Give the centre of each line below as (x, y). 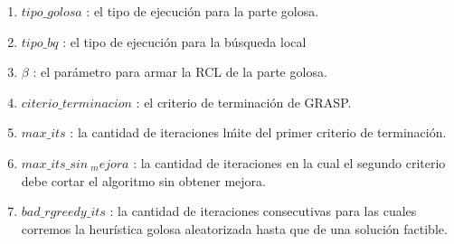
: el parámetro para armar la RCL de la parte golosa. (180, 72)
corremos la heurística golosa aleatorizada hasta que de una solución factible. (234, 228)
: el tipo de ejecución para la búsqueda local (184, 41)
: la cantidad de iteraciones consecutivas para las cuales (263, 211)
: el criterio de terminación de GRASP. (244, 102)
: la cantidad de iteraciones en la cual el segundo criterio (289, 162)
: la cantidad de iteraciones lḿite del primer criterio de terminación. (258, 132)
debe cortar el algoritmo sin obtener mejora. (143, 180)
